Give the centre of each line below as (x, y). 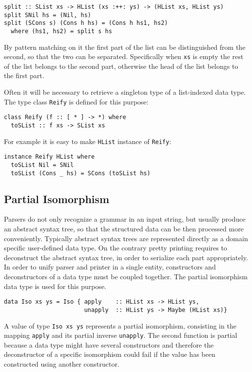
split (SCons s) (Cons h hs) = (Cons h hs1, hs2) (86, 23)
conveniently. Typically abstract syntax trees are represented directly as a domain (126, 238)
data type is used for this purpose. (55, 286)
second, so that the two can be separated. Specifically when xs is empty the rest (124, 56)
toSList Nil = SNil (42, 165)
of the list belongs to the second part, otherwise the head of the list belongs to (121, 66)
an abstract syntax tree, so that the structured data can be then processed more (124, 229)
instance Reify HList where (49, 157)
